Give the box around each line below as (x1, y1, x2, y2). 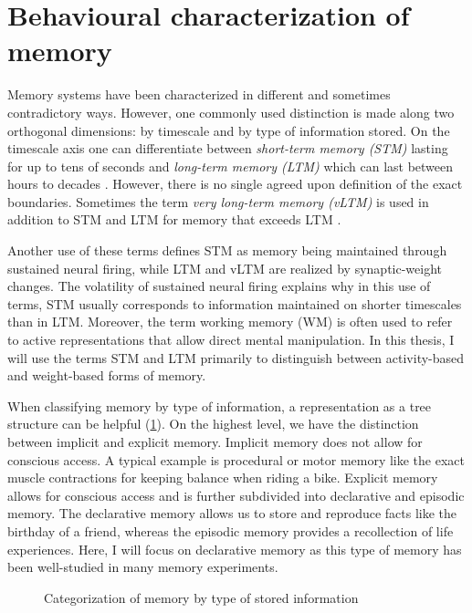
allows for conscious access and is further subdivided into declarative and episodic (7, 485, 465, 504)
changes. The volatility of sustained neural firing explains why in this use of (7, 276, 431, 296)
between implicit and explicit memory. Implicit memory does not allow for (7, 432, 423, 451)
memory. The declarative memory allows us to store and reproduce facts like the (7, 504, 457, 523)
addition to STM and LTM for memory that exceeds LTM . (7, 210, 341, 229)
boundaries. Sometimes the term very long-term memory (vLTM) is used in (7, 192, 429, 211)
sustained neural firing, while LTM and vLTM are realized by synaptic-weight (7, 258, 443, 277)
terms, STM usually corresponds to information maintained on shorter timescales (7, 294, 462, 313)
